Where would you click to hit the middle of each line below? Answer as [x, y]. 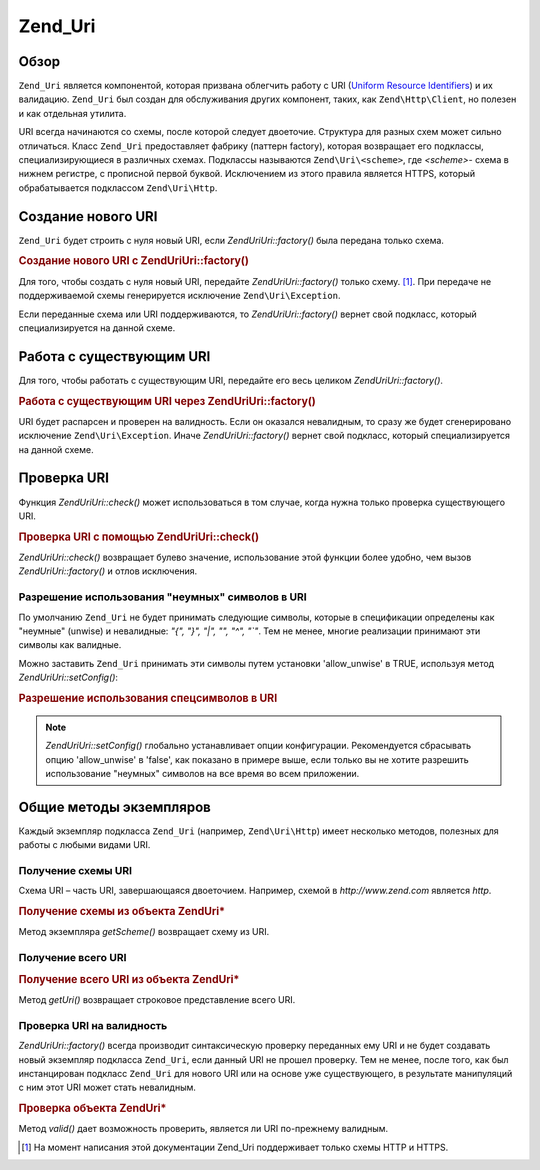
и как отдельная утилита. [72, 113]
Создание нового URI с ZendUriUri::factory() [133, 261]
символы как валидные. [70, 645]
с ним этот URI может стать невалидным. [107, 1087]
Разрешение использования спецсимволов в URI [148, 698]
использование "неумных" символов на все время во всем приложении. [202, 773]
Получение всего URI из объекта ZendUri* [129, 979]
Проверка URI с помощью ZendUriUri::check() [139, 537]
